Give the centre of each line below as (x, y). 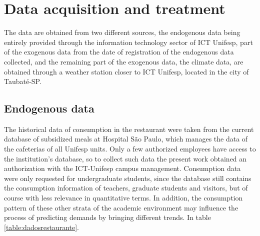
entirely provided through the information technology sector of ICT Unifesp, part (128, 42)
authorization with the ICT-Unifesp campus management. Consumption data (122, 168)
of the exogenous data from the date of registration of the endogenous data (119, 52)
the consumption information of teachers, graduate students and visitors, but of (126, 188)
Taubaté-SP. (23, 81)
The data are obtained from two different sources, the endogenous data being (122, 32)
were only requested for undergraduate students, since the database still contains (128, 178)
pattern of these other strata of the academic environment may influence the (121, 207)
